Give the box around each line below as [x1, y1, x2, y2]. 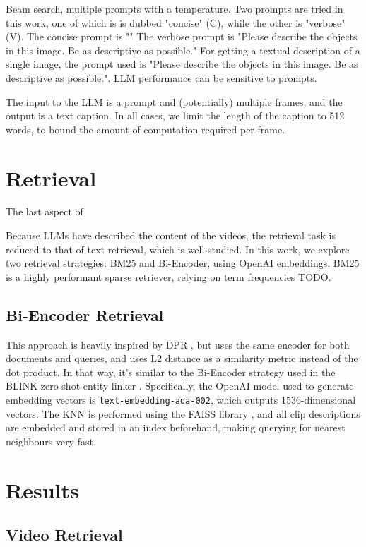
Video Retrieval [6, 524, 123, 546]
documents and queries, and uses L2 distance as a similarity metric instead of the [6, 351, 358, 366]
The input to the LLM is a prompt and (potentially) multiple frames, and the [6, 94, 343, 109]
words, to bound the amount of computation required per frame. [6, 121, 285, 136]
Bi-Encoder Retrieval [6, 303, 164, 325]
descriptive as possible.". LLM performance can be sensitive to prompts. [6, 70, 317, 85]
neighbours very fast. [6, 433, 96, 448]
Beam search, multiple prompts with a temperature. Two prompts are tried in [6, 1, 343, 16]
